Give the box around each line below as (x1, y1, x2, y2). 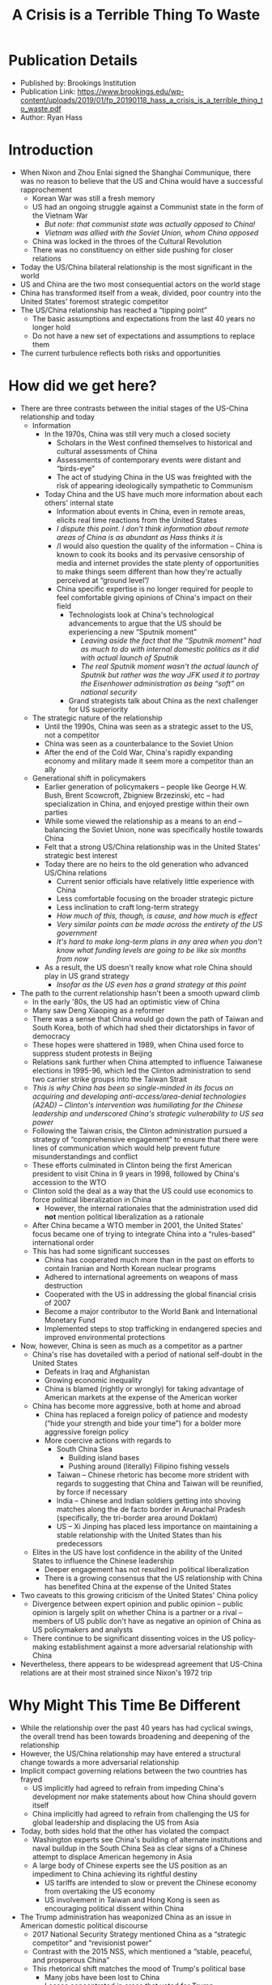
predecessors (56, 1538, 103, 1548)
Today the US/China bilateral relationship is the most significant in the (19, 261, 253, 272)
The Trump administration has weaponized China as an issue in (19, 1912, 232, 1922)
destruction (44, 1281, 83, 1290)
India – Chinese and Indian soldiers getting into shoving (56, 1495, 241, 1505)
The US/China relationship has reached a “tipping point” (19, 305, 208, 315)
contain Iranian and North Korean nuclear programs (44, 1263, 216, 1273)
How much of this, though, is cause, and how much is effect (56, 911, 257, 920)
